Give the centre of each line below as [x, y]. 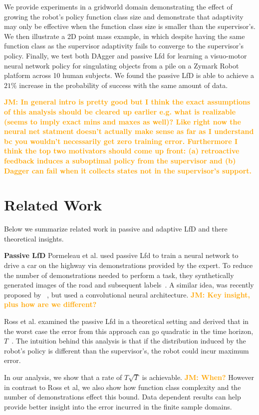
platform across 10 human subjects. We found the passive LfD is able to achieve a [129, 75]
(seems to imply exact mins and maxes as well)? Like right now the [123, 121]
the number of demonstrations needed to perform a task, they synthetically [119, 275]
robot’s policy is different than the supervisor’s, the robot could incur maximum [127, 350]
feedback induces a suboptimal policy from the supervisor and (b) [120, 160]
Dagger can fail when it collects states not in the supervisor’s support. [128, 170]
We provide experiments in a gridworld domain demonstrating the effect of [118, 6]
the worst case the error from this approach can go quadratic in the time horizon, [129, 331]
